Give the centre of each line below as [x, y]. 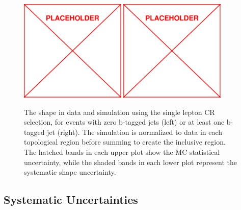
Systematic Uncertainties [71, 200]
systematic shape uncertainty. [70, 172]
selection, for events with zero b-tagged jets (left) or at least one [124, 122]
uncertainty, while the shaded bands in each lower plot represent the [131, 162]
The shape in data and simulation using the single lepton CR [119, 112]
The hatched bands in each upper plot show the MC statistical [122, 151]
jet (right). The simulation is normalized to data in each [135, 132]
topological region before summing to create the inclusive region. [125, 142]
